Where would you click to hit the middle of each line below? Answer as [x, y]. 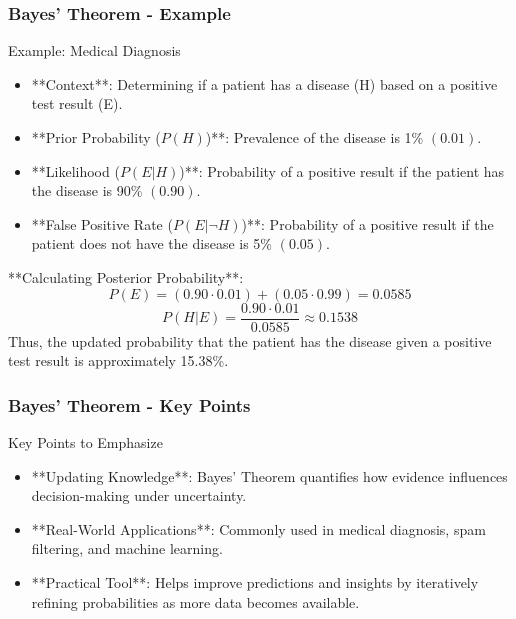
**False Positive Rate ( [102, 223]
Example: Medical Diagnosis [94, 50]
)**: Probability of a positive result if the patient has [342, 170]
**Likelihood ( [75, 170]
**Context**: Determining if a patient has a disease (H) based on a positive [264, 83]
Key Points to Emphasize [85, 442]
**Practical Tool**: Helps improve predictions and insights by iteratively [255, 582]
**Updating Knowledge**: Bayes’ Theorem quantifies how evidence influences [269, 475]
